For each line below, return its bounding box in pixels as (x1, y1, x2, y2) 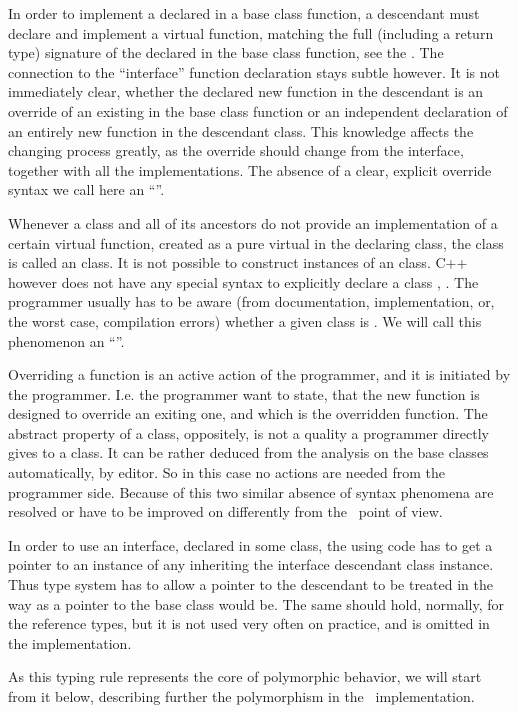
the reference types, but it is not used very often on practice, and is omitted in (8, 613, 490, 634)
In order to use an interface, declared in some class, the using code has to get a (8, 534, 493, 555)
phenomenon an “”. (8, 330, 125, 351)
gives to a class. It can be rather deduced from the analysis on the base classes (8, 442, 489, 463)
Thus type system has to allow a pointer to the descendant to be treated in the (8, 574, 493, 595)
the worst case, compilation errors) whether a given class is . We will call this (8, 310, 482, 331)
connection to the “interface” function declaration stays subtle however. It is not (8, 61, 500, 82)
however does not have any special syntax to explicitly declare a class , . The (8, 271, 479, 292)
